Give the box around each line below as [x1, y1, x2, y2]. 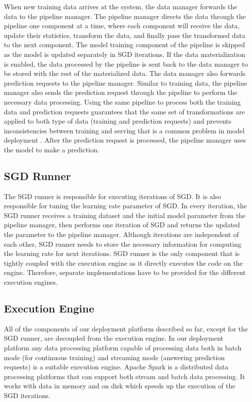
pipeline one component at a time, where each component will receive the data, [4, 20, 240, 31]
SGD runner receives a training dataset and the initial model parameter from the [4, 210, 246, 220]
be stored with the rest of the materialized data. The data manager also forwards [4, 68, 246, 78]
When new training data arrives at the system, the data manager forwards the [4, 1, 237, 11]
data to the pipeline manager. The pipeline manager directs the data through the [4, 11, 246, 21]
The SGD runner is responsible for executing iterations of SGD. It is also [4, 191, 221, 201]
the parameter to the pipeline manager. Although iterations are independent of [4, 229, 239, 239]
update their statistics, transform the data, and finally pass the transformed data [4, 30, 245, 40]
